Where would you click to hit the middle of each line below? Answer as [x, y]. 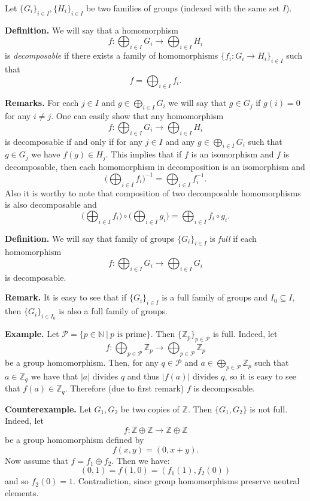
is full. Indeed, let [245, 334]
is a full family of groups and [215, 297]
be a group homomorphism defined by [75, 439]
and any [180, 141]
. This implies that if [144, 154]
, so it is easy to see [261, 376]
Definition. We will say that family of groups [90, 238]
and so [17, 481]
